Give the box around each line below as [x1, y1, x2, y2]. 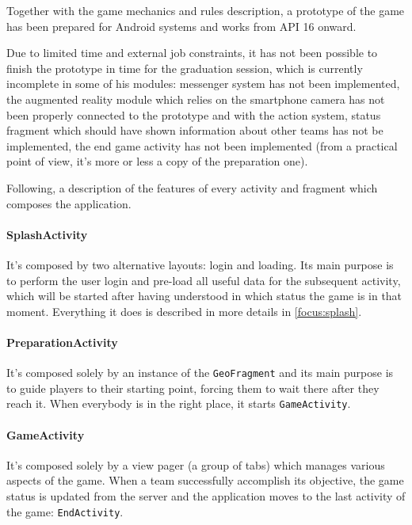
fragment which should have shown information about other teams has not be [6, 122, 383, 139]
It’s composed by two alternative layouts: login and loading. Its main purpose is [6, 256, 394, 272]
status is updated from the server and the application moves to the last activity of [6, 487, 406, 504]
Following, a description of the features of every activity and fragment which [6, 179, 378, 196]
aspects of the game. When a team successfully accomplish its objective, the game [6, 472, 404, 489]
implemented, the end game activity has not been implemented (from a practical [6, 137, 398, 154]
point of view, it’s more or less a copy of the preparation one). [6, 153, 308, 169]
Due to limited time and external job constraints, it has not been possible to [6, 44, 378, 61]
